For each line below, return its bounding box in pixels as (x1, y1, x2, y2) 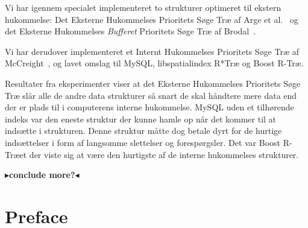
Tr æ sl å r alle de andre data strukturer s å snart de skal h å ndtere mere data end (5, 89, 297, 101)
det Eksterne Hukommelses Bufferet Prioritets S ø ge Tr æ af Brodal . (5, 25, 256, 37)
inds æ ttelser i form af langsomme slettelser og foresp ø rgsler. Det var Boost (5, 136, 281, 148)
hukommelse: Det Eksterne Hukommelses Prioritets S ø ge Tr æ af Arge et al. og (5, 13, 298, 25)
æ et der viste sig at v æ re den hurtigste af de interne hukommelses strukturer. (13, 148, 299, 160)
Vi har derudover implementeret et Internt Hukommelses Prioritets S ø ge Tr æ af (5, 45, 299, 57)
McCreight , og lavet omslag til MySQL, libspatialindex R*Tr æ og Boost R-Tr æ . (5, 57, 304, 69)
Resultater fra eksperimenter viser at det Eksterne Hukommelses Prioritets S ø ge (5, 77, 301, 89)
